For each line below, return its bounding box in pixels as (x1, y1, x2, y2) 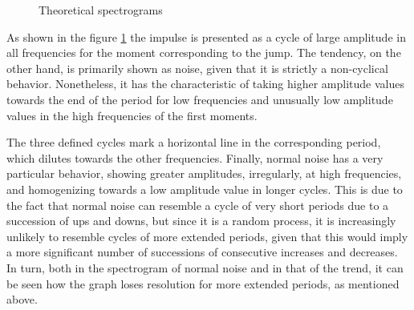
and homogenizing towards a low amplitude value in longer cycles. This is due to (6, 180, 403, 197)
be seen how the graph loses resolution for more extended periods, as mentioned (6, 275, 400, 292)
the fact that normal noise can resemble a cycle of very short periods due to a (6, 196, 389, 213)
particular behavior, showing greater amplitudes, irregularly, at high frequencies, (6, 165, 402, 182)
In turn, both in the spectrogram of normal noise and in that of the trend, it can (6, 259, 404, 276)
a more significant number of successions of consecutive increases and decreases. (6, 244, 398, 260)
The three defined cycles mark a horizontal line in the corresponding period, (6, 134, 381, 151)
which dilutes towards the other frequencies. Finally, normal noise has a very (6, 149, 384, 166)
